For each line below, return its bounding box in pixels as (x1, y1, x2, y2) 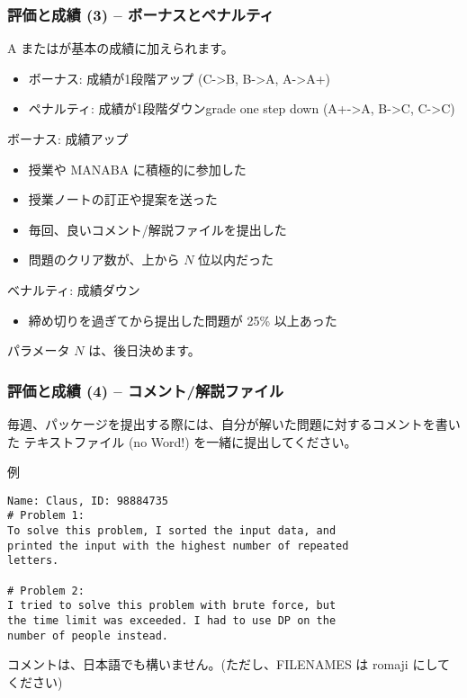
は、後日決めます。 (88, 341, 201, 360)
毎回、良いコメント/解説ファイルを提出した (28, 219, 287, 238)
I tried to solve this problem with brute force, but (7, 599, 337, 613)
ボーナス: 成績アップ (7, 130, 129, 148)
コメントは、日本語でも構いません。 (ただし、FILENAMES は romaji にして (7, 655, 450, 674)
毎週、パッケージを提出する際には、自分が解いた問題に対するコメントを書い (7, 414, 461, 433)
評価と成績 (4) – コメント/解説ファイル (7, 379, 284, 401)
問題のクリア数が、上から (28, 250, 180, 269)
